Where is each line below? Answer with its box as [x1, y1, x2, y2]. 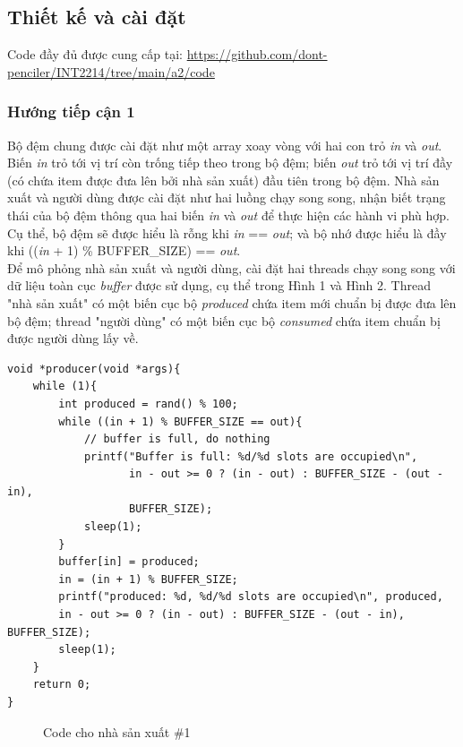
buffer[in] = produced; [58, 555, 200, 569]
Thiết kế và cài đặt [7, 3, 186, 30]
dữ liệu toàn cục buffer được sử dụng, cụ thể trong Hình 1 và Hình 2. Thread [7, 276, 431, 295]
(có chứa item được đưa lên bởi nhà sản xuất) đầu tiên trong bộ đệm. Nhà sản [7, 170, 440, 189]
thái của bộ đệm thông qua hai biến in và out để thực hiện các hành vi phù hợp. [7, 205, 450, 224]
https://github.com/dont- [186, 45, 328, 64]
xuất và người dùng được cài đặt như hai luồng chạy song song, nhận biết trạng [7, 188, 446, 207]
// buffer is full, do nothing [83, 433, 270, 446]
